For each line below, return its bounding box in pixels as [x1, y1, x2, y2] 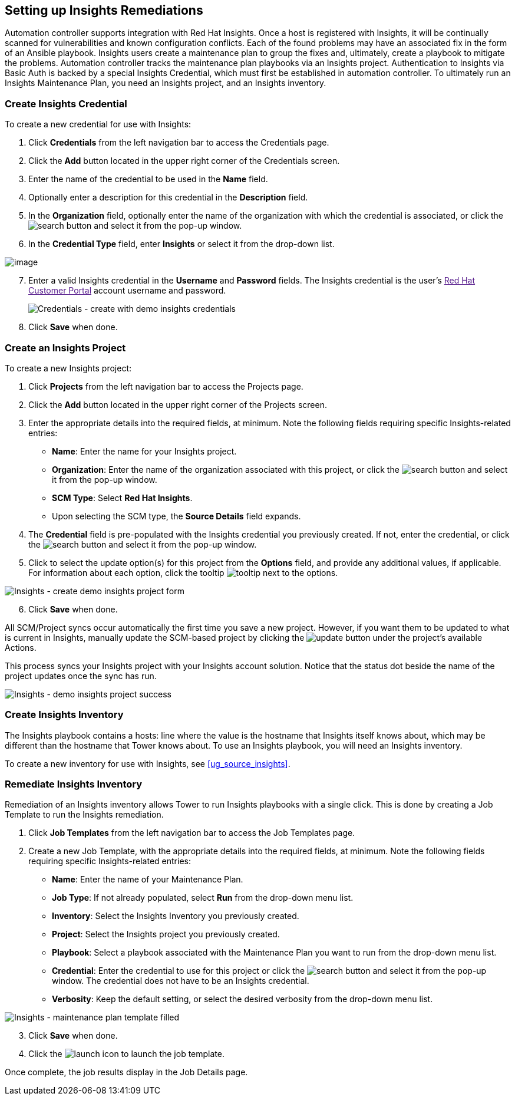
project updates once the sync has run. [5, 670, 157, 681]
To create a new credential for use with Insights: [5, 119, 192, 130]
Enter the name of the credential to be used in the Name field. [28, 174, 268, 185]
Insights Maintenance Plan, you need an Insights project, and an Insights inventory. [5, 78, 326, 88]
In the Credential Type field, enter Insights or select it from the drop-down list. [28, 239, 335, 249]
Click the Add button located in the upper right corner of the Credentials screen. [28, 156, 340, 166]
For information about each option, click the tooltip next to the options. [28, 567, 338, 578]
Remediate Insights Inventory [5, 778, 143, 791]
